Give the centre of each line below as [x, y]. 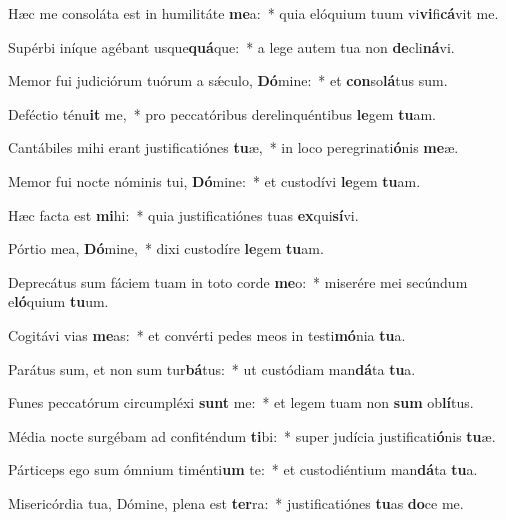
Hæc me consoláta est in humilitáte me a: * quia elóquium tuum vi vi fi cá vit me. [253, 13]
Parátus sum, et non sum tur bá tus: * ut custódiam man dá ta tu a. [212, 368]
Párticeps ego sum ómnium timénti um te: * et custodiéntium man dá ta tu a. [243, 469]
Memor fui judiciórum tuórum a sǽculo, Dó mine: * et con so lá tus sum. [228, 80]
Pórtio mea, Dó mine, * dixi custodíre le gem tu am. [166, 248]
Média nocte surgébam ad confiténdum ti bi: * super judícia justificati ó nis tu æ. [252, 435]
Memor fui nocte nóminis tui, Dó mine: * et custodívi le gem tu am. [214, 180]
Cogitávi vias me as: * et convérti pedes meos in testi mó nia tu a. [207, 334]
